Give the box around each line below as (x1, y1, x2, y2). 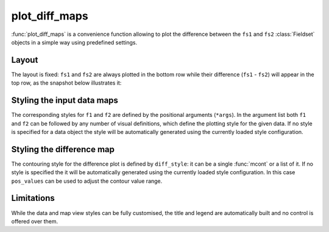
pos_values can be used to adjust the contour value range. (11, 177, 163, 185)
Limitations (11, 193, 55, 203)
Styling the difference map (11, 144, 115, 155)
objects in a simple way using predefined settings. (11, 38, 137, 46)
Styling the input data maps (11, 95, 119, 106)
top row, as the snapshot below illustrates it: (11, 79, 122, 86)
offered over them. (11, 217, 58, 225)
